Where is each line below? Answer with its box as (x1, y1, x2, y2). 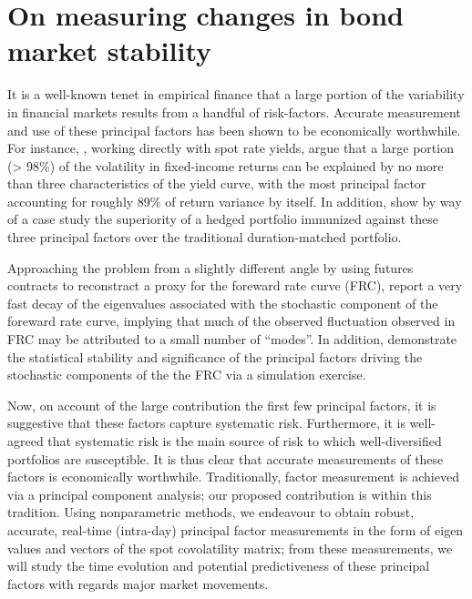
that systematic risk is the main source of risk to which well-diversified (47, 431, 442, 450)
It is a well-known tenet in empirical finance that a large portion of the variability (7, 85, 465, 104)
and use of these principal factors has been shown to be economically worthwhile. (7, 120, 461, 139)
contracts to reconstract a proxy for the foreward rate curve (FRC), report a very (7, 276, 463, 295)
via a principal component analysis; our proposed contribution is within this (7, 484, 432, 503)
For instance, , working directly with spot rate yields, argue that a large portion (7, 138, 454, 157)
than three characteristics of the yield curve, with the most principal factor (7, 174, 426, 193)
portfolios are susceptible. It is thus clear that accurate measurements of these (7, 449, 444, 468)
